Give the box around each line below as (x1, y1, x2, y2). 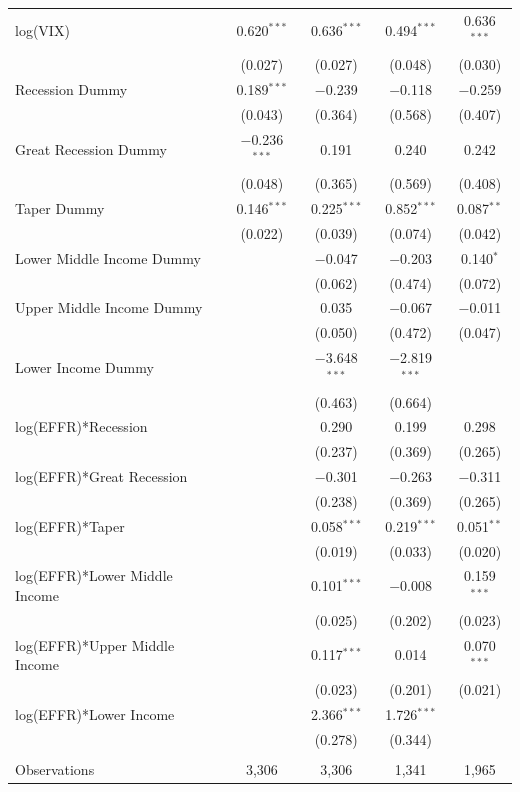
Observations (15, 758, 95, 779)
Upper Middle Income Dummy (15, 297, 203, 318)
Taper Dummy (15, 198, 105, 218)
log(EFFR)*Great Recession (15, 466, 188, 487)
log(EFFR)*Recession (15, 416, 148, 437)
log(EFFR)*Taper (15, 515, 125, 536)
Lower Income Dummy (15, 356, 154, 377)
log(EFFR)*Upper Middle (15, 634, 175, 655)
